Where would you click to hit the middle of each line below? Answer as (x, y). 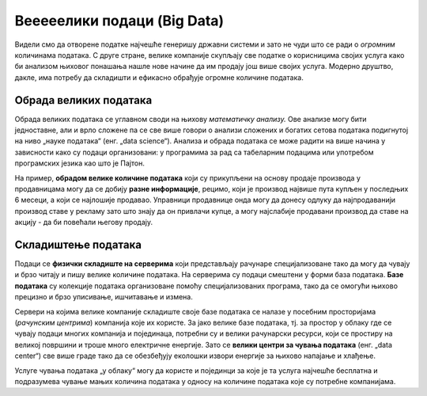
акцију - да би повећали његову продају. (84, 223)
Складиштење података (78, 244)
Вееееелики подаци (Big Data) (119, 21)
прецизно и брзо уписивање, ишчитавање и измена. (104, 297)
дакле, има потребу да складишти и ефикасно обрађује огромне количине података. (159, 77)
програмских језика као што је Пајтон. (80, 163)
